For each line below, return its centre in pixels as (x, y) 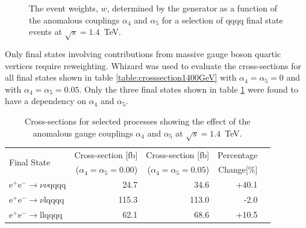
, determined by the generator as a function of (192, 8)
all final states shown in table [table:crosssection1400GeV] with (121, 77)
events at (45, 32)
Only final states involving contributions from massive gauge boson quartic (143, 53)
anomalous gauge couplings (83, 133)
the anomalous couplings (74, 20)
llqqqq (51, 215)
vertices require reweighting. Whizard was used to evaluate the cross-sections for (153, 65)
